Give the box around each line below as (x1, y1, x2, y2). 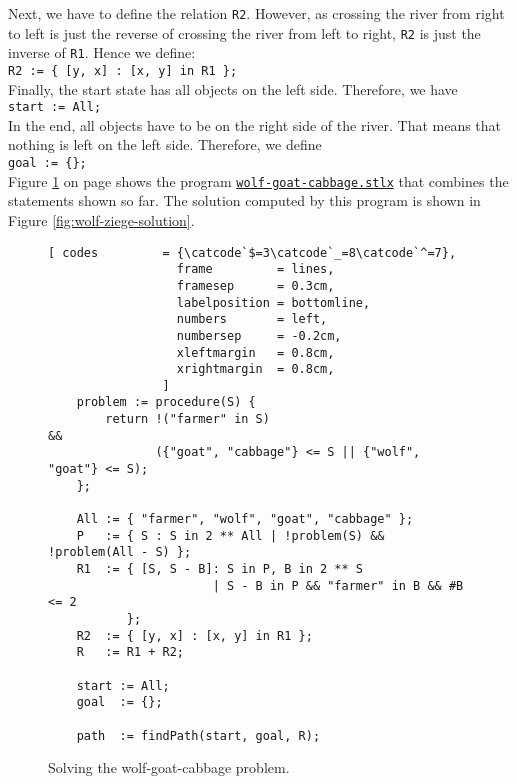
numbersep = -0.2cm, (176, 328, 342, 343)
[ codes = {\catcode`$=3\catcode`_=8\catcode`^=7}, (48, 245, 457, 260)
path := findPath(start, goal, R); (76, 728, 321, 743)
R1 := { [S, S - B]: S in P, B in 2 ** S (76, 562, 363, 577)
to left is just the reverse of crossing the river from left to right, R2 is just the (8, 22, 481, 43)
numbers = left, (176, 312, 328, 327)
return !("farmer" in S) (105, 412, 270, 427)
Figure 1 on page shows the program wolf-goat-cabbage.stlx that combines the (8, 170, 509, 191)
